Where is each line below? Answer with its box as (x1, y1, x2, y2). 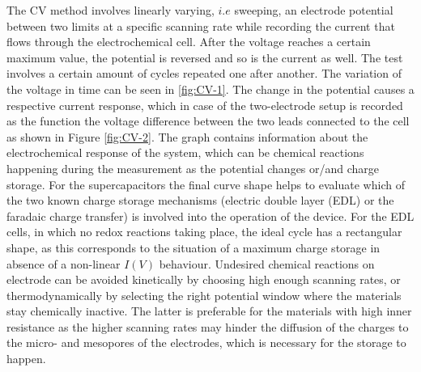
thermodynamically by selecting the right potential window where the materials (6, 286, 402, 303)
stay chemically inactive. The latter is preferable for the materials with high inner (6, 302, 412, 319)
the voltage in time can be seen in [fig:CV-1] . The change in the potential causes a (6, 80, 415, 97)
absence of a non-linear (6, 255, 121, 272)
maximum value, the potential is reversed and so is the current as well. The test (6, 49, 403, 66)
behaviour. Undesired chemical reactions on (159, 255, 375, 272)
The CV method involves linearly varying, (6, 2, 215, 18)
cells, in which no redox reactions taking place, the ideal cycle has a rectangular (6, 223, 402, 240)
